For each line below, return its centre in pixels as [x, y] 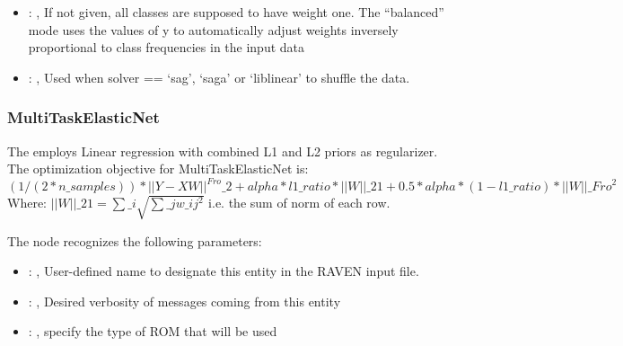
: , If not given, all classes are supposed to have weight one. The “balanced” [236, 12]
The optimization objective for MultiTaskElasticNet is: [158, 169]
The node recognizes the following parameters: [135, 240]
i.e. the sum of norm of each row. [299, 203]
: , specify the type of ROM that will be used [153, 331]
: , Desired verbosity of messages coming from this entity [184, 301]
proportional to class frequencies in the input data [167, 47]
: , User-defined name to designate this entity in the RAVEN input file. [224, 271]
